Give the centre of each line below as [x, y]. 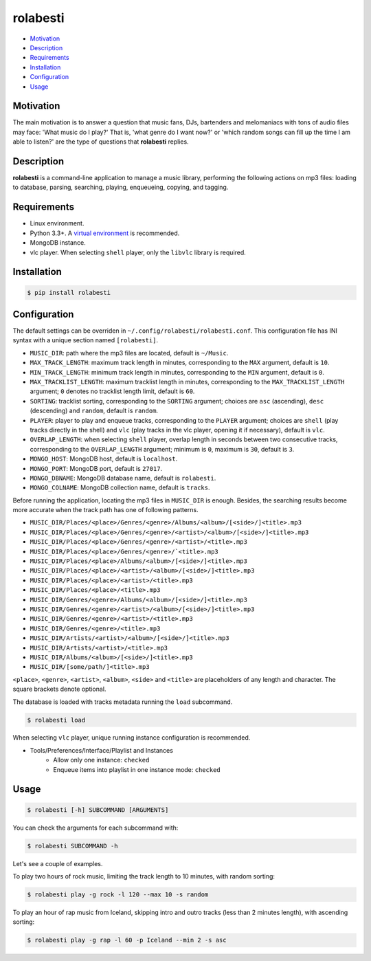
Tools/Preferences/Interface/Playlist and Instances [101, 750]
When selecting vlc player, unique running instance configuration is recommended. [132, 738]
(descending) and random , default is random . [94, 411]
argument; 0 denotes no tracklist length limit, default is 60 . [112, 391]
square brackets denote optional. [59, 689]
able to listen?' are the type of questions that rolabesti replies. [101, 142]
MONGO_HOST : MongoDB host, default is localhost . [104, 459]
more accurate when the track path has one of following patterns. [105, 510]
